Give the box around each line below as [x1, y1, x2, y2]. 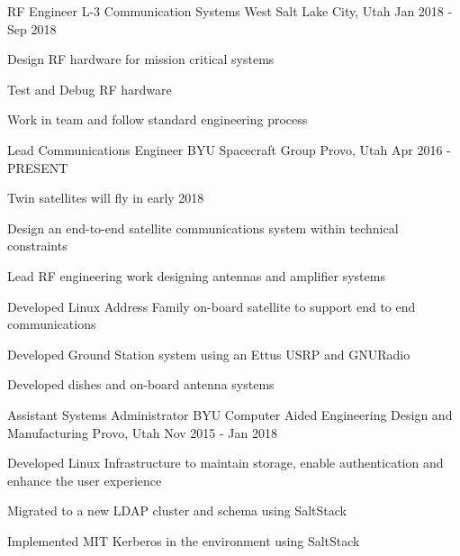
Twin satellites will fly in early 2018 [7, 188, 204, 207]
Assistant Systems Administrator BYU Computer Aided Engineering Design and [7, 405, 453, 424]
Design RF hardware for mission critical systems [7, 50, 275, 68]
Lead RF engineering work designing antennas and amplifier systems [7, 266, 385, 285]
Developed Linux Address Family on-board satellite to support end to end [7, 296, 416, 315]
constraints [7, 236, 68, 255]
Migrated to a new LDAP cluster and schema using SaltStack [7, 501, 347, 520]
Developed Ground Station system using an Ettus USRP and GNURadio [7, 344, 410, 363]
